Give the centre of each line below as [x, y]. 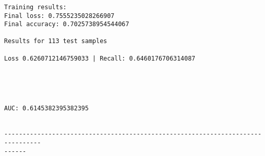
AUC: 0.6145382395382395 [46, 109]
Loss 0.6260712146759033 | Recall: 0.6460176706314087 [100, 58]
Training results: [35, 7]
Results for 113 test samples [56, 41]
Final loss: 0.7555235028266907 [59, 16]
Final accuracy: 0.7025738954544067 [67, 24]
